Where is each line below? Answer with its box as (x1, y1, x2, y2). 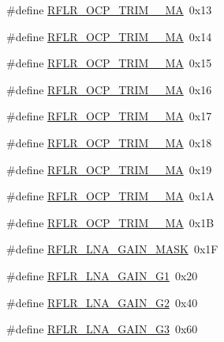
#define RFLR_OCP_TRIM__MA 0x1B (6, 214, 215, 230)
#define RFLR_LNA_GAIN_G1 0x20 (6, 267, 198, 283)
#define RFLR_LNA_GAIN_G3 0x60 (6, 321, 198, 337)
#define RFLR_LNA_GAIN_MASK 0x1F (6, 241, 218, 257)
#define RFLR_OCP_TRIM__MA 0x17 (6, 108, 212, 124)
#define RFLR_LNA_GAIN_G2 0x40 (6, 294, 198, 310)
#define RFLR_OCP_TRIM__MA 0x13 (6, 2, 212, 17)
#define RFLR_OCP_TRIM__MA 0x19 (6, 161, 212, 177)
